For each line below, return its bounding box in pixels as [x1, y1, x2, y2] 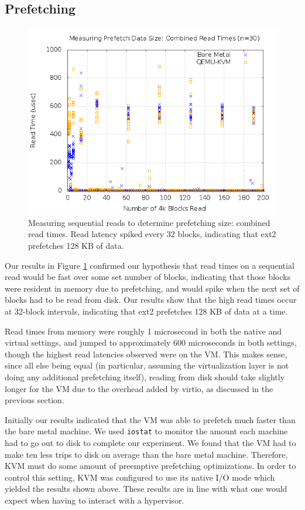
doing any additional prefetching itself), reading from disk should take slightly [5, 370, 285, 383]
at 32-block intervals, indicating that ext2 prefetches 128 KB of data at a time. [5, 305, 288, 317]
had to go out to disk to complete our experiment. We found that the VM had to [5, 436, 296, 448]
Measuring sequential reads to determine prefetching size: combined [28, 216, 270, 228]
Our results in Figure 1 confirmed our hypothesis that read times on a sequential [5, 259, 294, 271]
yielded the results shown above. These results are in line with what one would [5, 482, 287, 495]
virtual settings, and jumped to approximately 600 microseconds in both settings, [5, 336, 297, 349]
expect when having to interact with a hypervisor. [5, 494, 184, 506]
